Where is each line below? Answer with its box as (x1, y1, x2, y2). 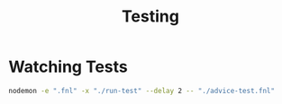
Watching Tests (8, 56, 128, 77)
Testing (122, 6, 179, 27)
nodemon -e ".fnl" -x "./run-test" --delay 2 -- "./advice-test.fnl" (8, 86, 276, 95)
